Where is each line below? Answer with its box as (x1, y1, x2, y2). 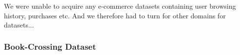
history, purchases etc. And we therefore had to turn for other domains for (4, 10, 226, 20)
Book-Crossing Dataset (4, 40, 96, 52)
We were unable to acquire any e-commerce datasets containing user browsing (4, 1, 236, 11)
